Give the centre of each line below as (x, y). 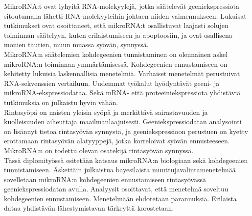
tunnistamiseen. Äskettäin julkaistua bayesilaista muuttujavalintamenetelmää (120, 170)
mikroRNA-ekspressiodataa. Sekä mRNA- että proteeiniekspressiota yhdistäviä (122, 93)
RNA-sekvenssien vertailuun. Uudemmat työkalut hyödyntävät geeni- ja (112, 83)
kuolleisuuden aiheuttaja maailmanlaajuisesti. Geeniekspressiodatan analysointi (123, 121)
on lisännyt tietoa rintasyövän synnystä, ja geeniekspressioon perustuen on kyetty (126, 131)
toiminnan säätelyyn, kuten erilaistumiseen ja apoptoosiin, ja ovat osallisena (118, 35)
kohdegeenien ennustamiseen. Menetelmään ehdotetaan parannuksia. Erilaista (120, 198)
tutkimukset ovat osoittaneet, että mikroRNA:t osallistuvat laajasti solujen (116, 25)
